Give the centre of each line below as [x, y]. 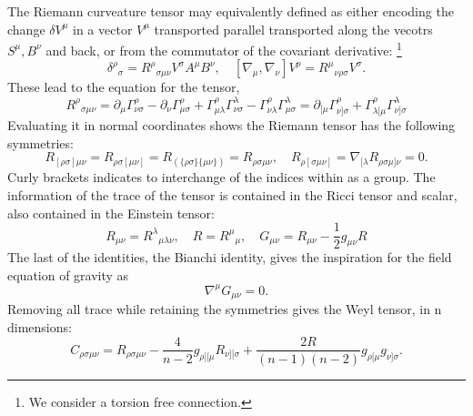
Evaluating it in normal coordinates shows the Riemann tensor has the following [231, 124]
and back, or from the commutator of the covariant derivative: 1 [224, 49]
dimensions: [40, 326]
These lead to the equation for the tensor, [124, 87]
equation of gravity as [68, 274]
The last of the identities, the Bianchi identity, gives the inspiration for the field [230, 257]
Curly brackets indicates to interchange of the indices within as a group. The [221, 177]
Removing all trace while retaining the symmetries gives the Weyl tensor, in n [225, 309]
